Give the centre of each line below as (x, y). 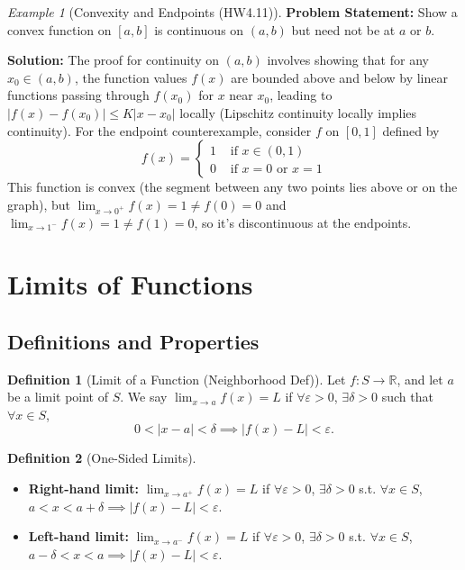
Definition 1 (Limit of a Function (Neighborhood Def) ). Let (177, 379)
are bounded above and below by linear (339, 77)
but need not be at (343, 29)
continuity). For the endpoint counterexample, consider (160, 130)
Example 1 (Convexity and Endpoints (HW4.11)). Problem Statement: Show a (232, 12)
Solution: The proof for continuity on (113, 60)
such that (407, 397)
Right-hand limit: (84, 489)
